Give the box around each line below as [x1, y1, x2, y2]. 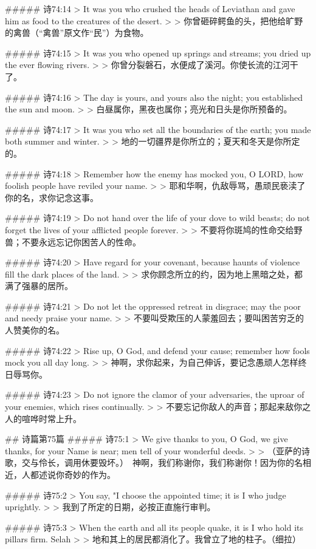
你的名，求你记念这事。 [5, 191, 98, 203]
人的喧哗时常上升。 [5, 412, 81, 425]
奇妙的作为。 [64, 468, 115, 480]
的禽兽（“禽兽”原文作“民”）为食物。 [5, 26, 149, 39]
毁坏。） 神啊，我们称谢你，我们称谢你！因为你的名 [98, 456, 303, 469]
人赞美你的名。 [5, 324, 64, 336]
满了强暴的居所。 [5, 279, 73, 292]
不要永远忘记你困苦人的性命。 [21, 235, 141, 248]
